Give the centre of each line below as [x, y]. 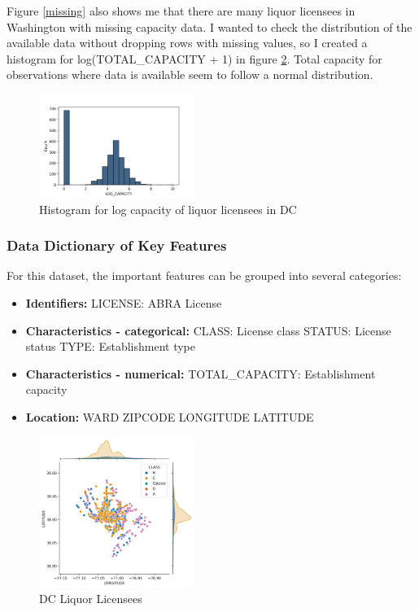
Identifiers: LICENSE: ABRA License [124, 303]
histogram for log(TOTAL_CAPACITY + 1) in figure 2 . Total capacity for [194, 58]
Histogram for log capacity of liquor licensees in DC [168, 209]
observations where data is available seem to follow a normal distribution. [190, 74]
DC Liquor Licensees [91, 599]
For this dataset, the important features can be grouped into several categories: [204, 275]
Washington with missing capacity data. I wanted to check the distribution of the [209, 26]
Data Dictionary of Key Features [117, 245]
